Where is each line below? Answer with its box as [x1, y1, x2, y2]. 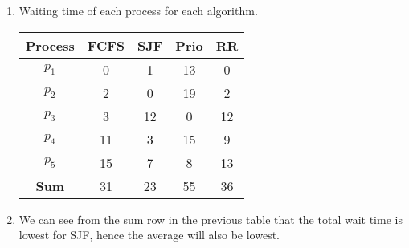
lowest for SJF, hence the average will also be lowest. [18, 226, 280, 243]
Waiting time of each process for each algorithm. [18, 2, 258, 18]
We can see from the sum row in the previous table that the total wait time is [18, 210, 403, 227]
